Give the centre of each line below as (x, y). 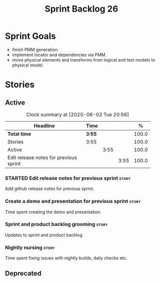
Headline (44, 125)
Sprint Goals (31, 36)
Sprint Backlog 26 (81, 9)
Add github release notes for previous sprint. (50, 189)
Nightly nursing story (30, 247)
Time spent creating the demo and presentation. (53, 212)
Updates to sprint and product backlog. (44, 235)
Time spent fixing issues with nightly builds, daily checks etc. (66, 258)
